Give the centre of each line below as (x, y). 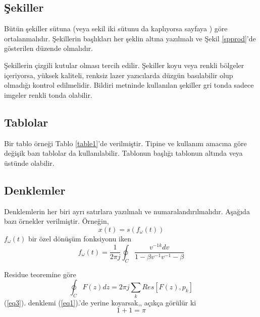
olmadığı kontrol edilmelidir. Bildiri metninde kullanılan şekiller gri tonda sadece (129, 85)
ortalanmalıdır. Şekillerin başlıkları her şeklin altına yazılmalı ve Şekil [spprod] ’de (130, 38)
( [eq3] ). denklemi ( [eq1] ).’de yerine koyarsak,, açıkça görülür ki (100, 302)
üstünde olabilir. (29, 163)
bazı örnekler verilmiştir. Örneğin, (57, 221)
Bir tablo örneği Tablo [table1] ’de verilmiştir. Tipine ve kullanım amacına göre (125, 143)
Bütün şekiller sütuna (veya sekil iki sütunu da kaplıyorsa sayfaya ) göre (116, 28)
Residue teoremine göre (40, 274)
